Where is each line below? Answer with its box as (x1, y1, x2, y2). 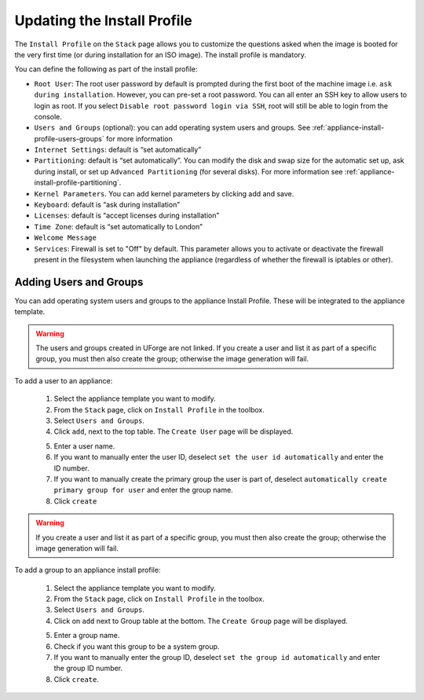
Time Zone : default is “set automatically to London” (34, 222, 203, 231)
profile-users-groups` (34, 134, 105, 143)
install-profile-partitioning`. (34, 178, 122, 188)
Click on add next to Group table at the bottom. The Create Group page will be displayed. (53, 616, 349, 625)
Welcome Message (34, 233, 97, 243)
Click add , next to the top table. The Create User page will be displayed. (53, 427, 294, 436)
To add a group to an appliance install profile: (14, 566, 161, 575)
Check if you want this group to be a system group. (53, 641, 220, 651)
